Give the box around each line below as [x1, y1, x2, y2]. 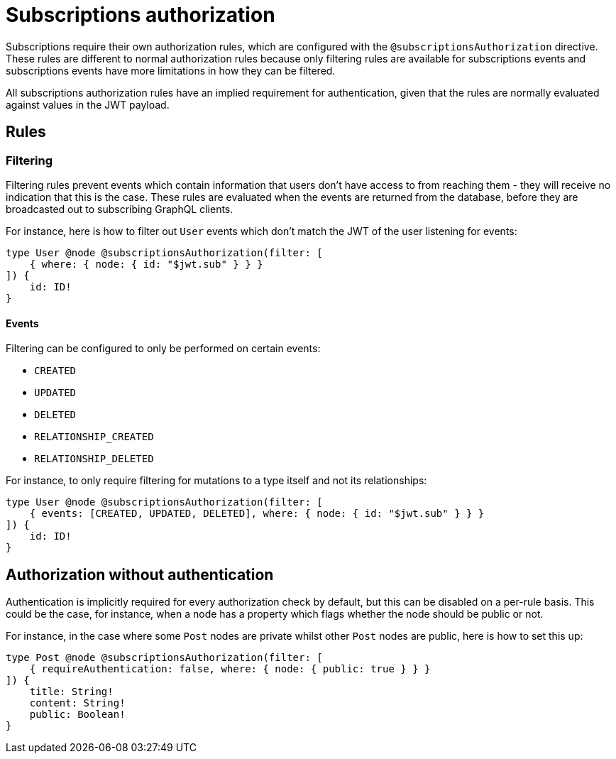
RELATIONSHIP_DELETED [34, 453, 154, 465]
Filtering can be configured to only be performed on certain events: [6, 342, 321, 355]
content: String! [29, 697, 126, 709]
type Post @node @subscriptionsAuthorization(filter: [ [6, 652, 323, 664]
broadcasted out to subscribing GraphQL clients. [6, 202, 233, 215]
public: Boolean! [29, 709, 126, 721]
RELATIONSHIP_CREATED [34, 431, 154, 443]
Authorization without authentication [6, 565, 274, 584]
